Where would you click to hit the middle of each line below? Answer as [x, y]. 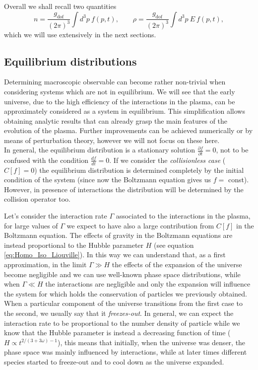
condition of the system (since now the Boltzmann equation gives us [108, 180]
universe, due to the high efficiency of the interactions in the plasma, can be [120, 101]
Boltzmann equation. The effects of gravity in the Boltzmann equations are [118, 235]
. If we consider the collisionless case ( [167, 160]
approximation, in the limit [45, 264]
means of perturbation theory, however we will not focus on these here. [112, 140]
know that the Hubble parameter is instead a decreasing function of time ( [117, 333]
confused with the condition [46, 160]
